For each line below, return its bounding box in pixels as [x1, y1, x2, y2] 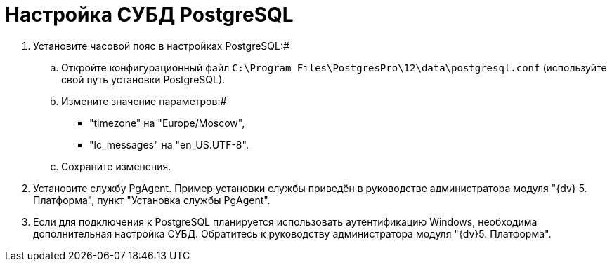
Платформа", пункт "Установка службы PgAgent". [33, 193, 271, 206]
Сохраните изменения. [61, 160, 171, 172]
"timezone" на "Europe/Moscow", [89, 116, 245, 129]
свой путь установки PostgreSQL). [61, 73, 226, 85]
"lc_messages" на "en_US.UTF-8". [89, 138, 249, 151]
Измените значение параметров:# [61, 95, 227, 107]
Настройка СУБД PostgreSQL [5, 3, 294, 27]
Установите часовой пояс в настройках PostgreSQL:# [33, 39, 289, 52]
